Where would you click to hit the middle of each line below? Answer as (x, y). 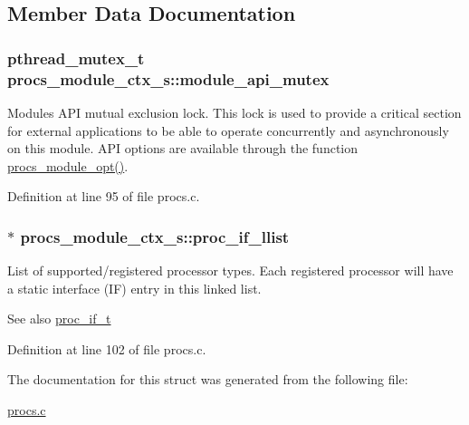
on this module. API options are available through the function (183, 148)
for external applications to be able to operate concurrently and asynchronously (228, 130)
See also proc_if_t (59, 319)
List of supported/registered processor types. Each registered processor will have (230, 270)
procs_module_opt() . (68, 165)
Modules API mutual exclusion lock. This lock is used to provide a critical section (234, 112)
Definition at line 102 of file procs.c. (107, 348)
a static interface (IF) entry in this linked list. (134, 288)
